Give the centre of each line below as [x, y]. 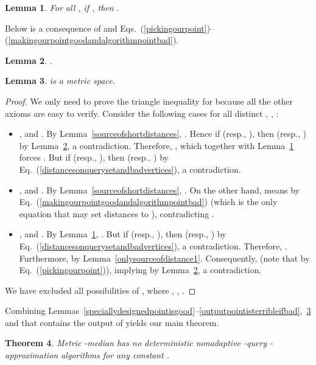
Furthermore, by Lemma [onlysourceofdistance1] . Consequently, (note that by [164, 258]
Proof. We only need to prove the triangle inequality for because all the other [149, 101]
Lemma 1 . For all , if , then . [62, 7]
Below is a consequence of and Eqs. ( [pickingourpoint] [106, 28]
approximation [32, 355]
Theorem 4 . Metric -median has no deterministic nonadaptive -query [136, 343]
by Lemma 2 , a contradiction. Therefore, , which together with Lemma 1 [156, 145]
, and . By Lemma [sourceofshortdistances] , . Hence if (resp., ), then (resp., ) [163, 134]
